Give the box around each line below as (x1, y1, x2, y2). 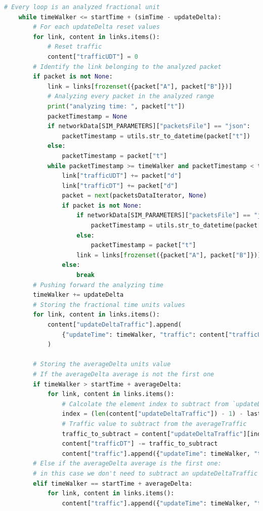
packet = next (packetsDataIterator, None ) (62, 192, 207, 200)
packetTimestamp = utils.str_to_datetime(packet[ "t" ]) (62, 132, 250, 140)
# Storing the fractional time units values (33, 301, 185, 308)
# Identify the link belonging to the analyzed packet (33, 63, 222, 70)
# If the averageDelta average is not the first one (33, 370, 214, 378)
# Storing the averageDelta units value (33, 361, 171, 368)
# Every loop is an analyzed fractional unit (4, 4, 160, 11)
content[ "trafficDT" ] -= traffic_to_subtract (62, 440, 218, 448)
